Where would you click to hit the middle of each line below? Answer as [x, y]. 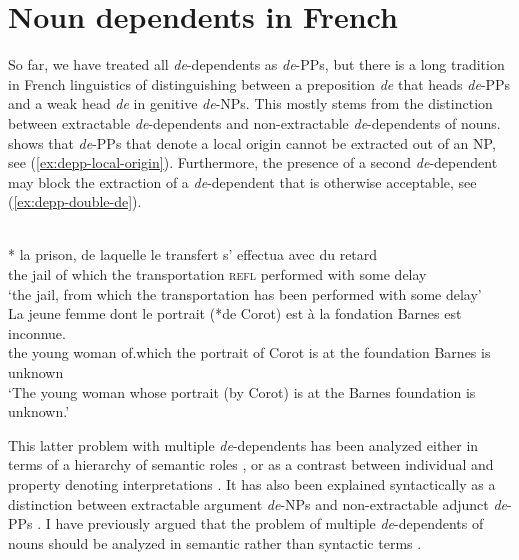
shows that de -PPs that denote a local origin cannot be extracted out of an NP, [252, 142]
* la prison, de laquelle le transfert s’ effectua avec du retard [193, 254]
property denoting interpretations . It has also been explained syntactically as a [252, 484]
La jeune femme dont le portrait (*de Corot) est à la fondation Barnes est [235, 313]
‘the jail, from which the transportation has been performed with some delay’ [245, 293]
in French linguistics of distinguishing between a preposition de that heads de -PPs [259, 83]
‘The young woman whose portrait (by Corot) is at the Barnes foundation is [242, 391]
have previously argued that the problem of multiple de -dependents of [269, 523]
